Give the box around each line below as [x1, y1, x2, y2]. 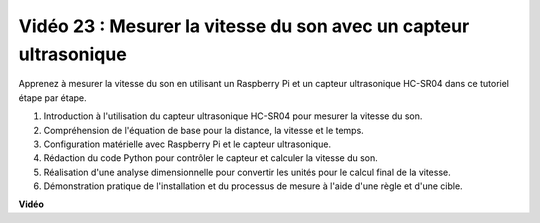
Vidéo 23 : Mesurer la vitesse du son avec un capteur [18, 15, 470, 37]
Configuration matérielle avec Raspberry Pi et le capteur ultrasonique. [43, 138, 332, 150]
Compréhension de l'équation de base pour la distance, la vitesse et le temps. [43, 124, 364, 136]
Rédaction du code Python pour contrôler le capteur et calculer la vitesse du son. [43, 152, 379, 164]
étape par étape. [18, 91, 87, 104]
